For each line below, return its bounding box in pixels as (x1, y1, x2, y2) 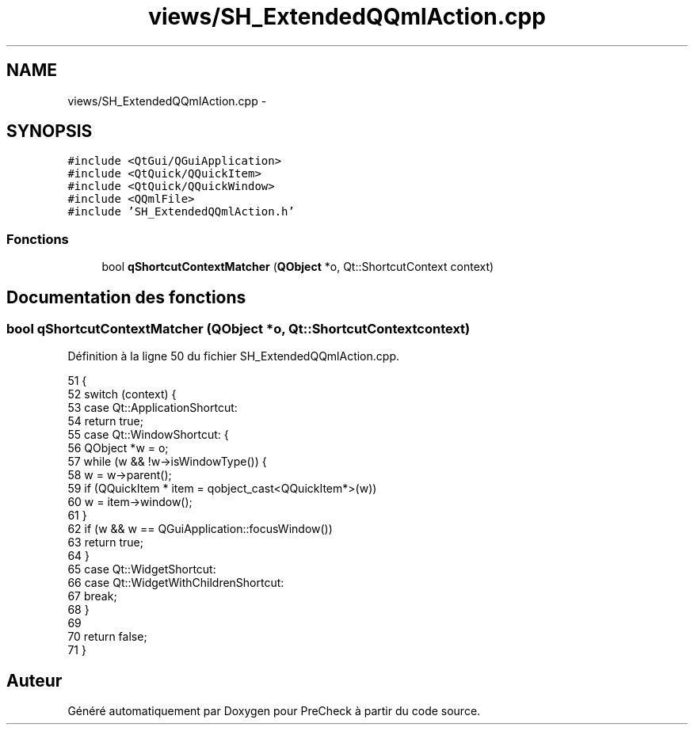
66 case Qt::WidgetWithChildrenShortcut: (67, 576, 284, 590)
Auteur (6, 670, 63, 691)
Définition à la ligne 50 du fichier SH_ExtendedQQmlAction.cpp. (67, 349, 399, 364)
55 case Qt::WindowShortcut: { (67, 428, 229, 442)
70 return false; (67, 630, 147, 644)
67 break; (67, 589, 117, 603)
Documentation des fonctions (6, 287, 246, 307)
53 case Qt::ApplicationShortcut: (67, 401, 238, 415)
